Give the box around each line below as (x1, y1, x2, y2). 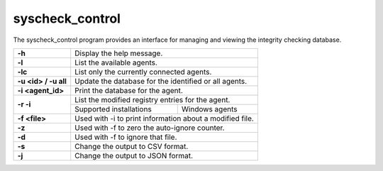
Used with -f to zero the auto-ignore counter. (74, 123, 225, 133)
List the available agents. (74, 57, 157, 67)
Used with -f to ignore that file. (74, 132, 177, 142)
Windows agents (181, 104, 238, 114)
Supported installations (74, 104, 152, 114)
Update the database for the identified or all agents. (74, 76, 248, 86)
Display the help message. (74, 48, 163, 58)
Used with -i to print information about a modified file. (74, 114, 255, 123)
